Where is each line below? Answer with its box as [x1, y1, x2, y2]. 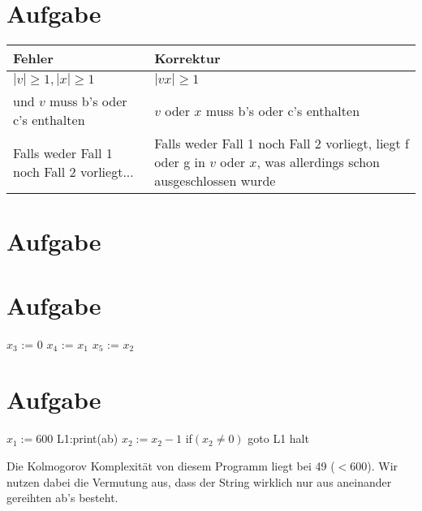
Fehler [13, 49, 54, 68]
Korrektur [154, 49, 221, 68]
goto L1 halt [248, 430, 309, 447]
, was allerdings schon [256, 152, 380, 172]
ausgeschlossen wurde [154, 171, 276, 191]
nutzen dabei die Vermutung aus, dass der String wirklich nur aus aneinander [6, 473, 392, 490]
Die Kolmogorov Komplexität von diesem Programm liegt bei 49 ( [6, 457, 335, 474]
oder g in [154, 152, 205, 172]
